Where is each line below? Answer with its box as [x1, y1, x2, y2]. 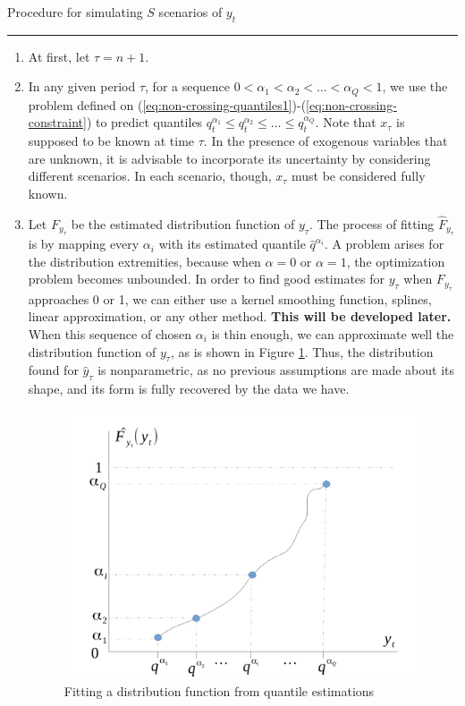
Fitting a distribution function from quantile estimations [63, 682, 375, 701]
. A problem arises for [324, 234, 444, 253]
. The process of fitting [309, 214, 435, 233]
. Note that [315, 113, 376, 132]
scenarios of [158, 3, 223, 21]
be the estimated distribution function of [71, 214, 295, 233]
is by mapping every [28, 234, 139, 253]
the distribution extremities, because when [28, 251, 261, 270]
